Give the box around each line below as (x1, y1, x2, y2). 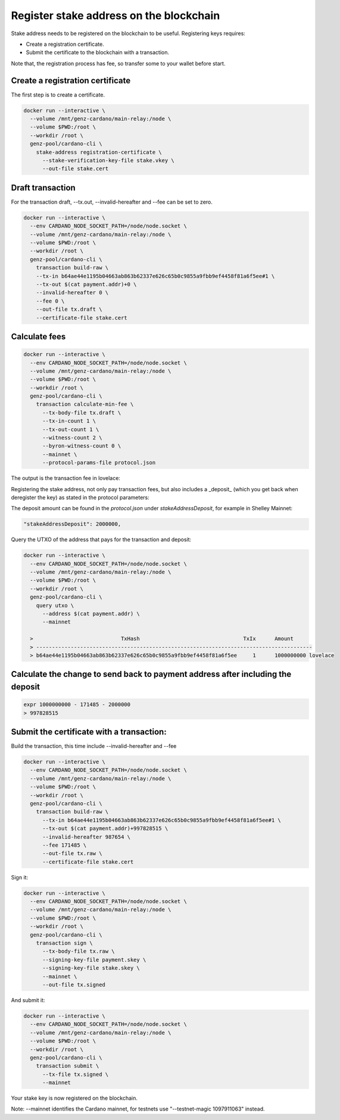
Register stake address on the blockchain (11, 9, 220, 22)
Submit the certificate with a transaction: (11, 726, 167, 737)
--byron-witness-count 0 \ (42, 442, 121, 450)
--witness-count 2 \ (42, 435, 102, 441)
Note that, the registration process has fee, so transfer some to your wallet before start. (11, 60, 226, 67)
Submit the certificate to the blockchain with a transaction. (26, 49, 170, 56)
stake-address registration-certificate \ (36, 149, 162, 155)
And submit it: (11, 996, 45, 1003)
